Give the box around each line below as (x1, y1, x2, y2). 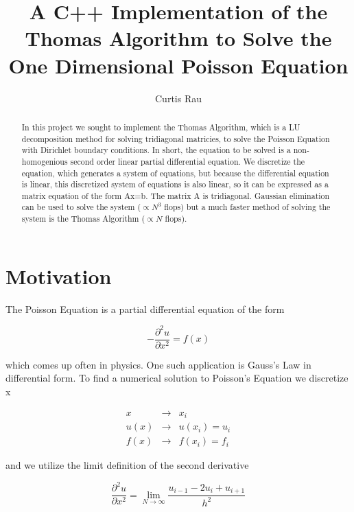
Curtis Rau (155, 91, 202, 105)
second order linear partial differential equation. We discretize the (70, 155, 305, 167)
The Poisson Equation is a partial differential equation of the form (5, 301, 285, 316)
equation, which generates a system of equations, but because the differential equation (21, 167, 329, 178)
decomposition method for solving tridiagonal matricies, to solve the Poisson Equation (21, 132, 330, 144)
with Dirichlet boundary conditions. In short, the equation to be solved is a (21, 144, 291, 156)
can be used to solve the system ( (21, 201, 141, 213)
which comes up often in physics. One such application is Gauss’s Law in (5, 357, 311, 371)
